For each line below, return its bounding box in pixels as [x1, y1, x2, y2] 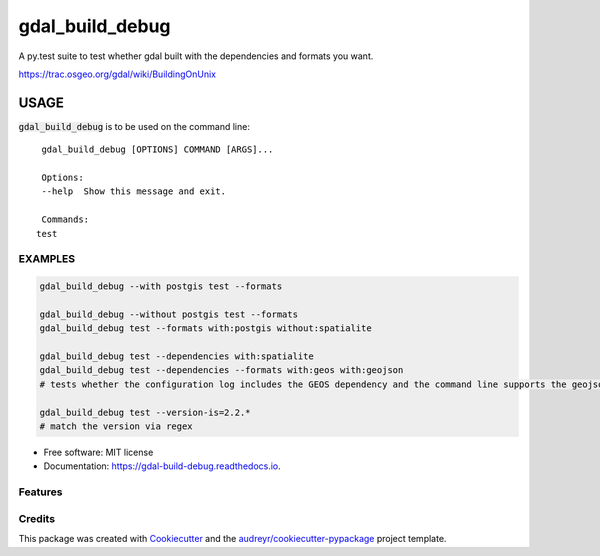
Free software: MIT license [43, 446, 154, 459]
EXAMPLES [18, 252, 75, 266]
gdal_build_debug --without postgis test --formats [39, 308, 299, 320]
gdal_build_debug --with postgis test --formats [39, 281, 283, 292]
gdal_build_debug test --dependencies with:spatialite [39, 351, 314, 362]
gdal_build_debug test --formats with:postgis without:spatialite [39, 323, 372, 334]
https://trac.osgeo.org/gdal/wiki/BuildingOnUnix [18, 68, 217, 80]
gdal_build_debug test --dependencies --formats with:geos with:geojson [39, 365, 404, 376]
